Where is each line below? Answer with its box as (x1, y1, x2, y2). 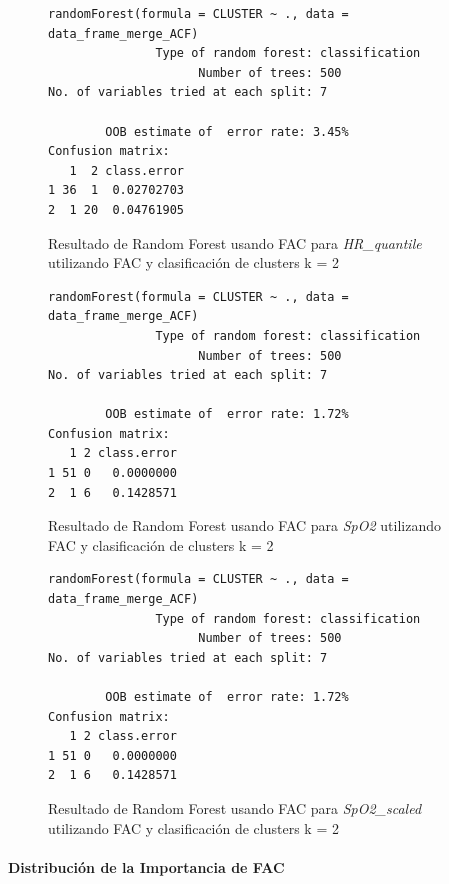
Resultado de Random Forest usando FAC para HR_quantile (48, 232, 422, 253)
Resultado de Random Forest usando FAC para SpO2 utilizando (48, 515, 441, 536)
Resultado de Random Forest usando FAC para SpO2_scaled (48, 797, 422, 818)
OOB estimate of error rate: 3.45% (105, 124, 349, 139)
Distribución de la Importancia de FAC (8, 856, 285, 877)
